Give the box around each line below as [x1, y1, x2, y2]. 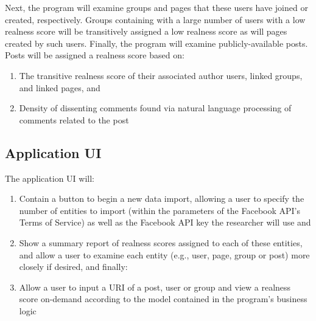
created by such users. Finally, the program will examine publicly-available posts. [5, 36, 308, 49]
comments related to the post [19, 113, 129, 126]
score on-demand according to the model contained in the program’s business [19, 292, 307, 305]
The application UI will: [5, 171, 95, 184]
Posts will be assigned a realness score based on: [5, 49, 184, 61]
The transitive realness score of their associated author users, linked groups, [19, 69, 303, 81]
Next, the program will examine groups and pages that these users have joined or [5, 1, 308, 13]
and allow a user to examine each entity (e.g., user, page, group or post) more [19, 248, 310, 261]
